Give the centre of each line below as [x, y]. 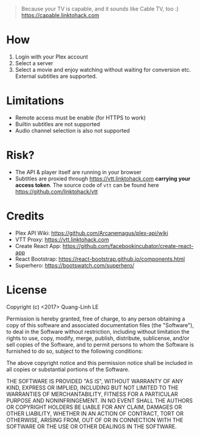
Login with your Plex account [51, 57]
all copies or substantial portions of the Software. [68, 369]
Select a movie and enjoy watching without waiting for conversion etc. [103, 69]
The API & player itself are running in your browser [78, 172]
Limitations [35, 101]
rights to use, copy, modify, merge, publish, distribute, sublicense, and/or [98, 338]
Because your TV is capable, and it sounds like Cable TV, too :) [100, 9]
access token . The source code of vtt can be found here [87, 185]
